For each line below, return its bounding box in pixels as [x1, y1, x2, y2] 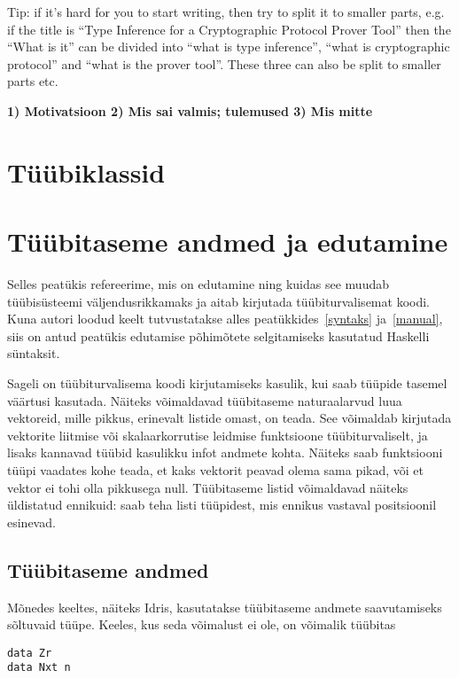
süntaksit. [7, 344, 60, 362]
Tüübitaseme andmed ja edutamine [7, 223, 448, 260]
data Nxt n [7, 661, 71, 674]
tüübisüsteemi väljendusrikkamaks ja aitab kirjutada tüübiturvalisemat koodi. [7, 292, 430, 310]
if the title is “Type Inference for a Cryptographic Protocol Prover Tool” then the [7, 19, 451, 38]
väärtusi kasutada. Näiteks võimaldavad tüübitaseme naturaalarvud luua [7, 391, 402, 409]
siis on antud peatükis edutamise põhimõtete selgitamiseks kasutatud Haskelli [7, 326, 430, 345]
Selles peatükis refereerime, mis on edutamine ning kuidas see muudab [7, 275, 389, 293]
